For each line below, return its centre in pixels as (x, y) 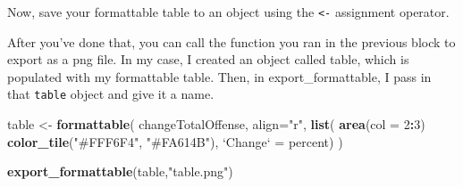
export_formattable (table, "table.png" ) (120, 171)
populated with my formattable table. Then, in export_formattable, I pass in (219, 76)
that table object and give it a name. (111, 94)
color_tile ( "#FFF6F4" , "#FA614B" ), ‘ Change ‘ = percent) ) (175, 141)
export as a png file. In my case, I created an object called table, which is (208, 59)
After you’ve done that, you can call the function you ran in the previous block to (231, 41)
